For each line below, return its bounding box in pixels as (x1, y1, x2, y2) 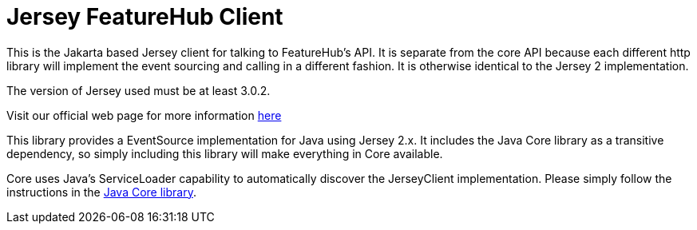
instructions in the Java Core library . (6, 184, 196, 199)
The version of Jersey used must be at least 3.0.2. (6, 83, 271, 97)
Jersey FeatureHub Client (6, 3, 283, 30)
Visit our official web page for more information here (6, 108, 282, 122)
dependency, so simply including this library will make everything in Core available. (6, 146, 443, 161)
